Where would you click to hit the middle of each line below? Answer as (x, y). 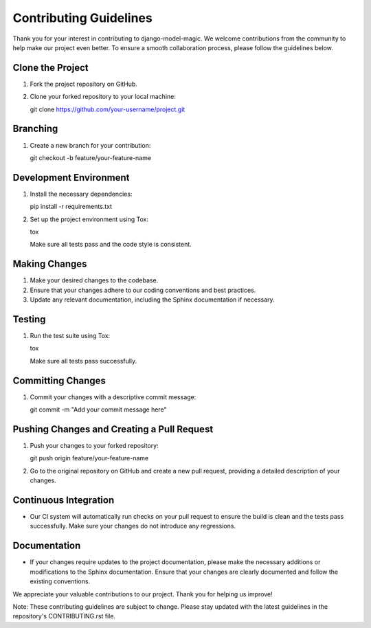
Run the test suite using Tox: (70, 335)
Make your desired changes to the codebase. (94, 280)
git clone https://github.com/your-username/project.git (108, 109)
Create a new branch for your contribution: (90, 145)
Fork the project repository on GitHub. (83, 84)
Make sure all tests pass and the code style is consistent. (111, 245)
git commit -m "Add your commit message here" (99, 410)
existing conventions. (60, 581)
